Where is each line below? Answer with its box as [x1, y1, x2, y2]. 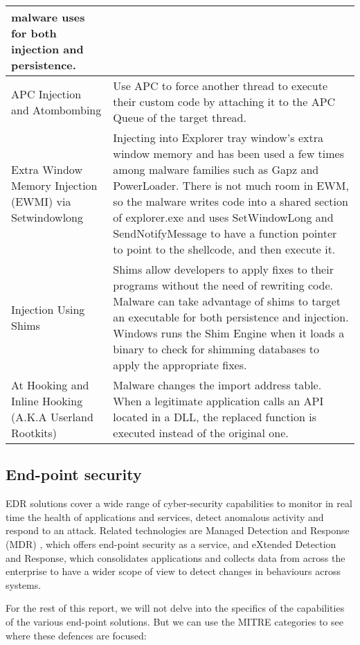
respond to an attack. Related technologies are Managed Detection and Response [6, 523, 350, 538]
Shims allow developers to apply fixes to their [113, 261, 334, 277]
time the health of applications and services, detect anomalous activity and [6, 509, 324, 524]
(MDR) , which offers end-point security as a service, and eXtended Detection [6, 536, 336, 551]
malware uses [11, 9, 85, 25]
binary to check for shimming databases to [113, 341, 320, 357]
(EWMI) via [11, 193, 71, 209]
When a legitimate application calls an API [113, 393, 324, 409]
